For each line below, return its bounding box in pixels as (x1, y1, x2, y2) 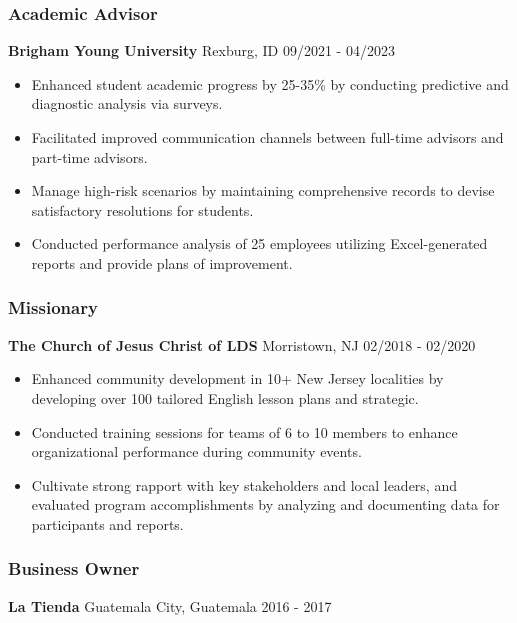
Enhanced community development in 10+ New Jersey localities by (31, 368, 444, 389)
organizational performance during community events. (31, 441, 362, 462)
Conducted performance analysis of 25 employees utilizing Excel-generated (31, 233, 488, 254)
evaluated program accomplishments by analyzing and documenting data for (31, 494, 500, 515)
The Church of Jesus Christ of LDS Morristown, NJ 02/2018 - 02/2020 (8, 334, 476, 355)
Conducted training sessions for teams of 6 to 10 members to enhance (31, 421, 458, 442)
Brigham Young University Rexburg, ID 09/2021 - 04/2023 (8, 40, 395, 61)
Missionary (8, 295, 98, 320)
